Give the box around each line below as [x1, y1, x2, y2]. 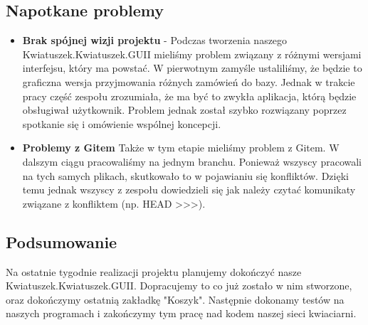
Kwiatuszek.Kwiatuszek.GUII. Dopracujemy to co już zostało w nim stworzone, [6, 278, 352, 293]
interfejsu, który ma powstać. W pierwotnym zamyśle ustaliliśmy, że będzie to [22, 60, 362, 75]
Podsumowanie [6, 230, 117, 252]
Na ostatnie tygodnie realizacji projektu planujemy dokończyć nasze [6, 264, 302, 279]
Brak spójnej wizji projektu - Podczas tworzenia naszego [22, 33, 288, 48]
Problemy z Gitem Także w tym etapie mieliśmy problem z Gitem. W [22, 140, 340, 155]
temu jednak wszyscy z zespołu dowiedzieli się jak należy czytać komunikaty [22, 182, 356, 197]
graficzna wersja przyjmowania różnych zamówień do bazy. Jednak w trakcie [22, 74, 355, 89]
